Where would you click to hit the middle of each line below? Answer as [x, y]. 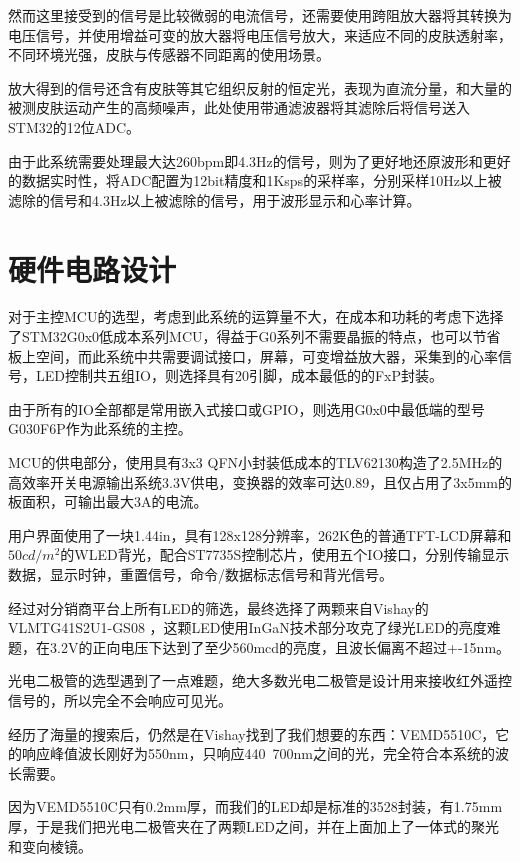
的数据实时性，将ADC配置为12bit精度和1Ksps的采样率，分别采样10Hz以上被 [255, 180]
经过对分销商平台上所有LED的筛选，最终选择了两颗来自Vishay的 [218, 607]
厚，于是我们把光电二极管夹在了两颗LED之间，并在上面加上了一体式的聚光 [253, 825]
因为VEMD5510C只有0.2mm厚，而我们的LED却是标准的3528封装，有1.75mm [255, 806]
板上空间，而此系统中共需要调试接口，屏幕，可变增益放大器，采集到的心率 [253, 355]
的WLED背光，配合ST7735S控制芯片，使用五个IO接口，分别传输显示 [285, 554]
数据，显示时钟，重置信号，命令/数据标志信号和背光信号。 [200, 574]
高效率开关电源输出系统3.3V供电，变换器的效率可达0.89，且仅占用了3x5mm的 [260, 481]
